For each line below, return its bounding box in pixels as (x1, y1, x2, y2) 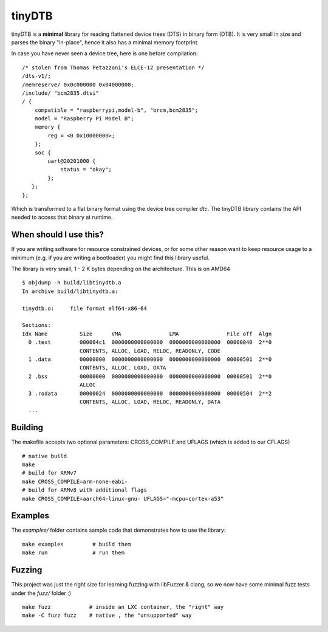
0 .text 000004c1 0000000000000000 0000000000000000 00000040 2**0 (28, 339, 272, 346)
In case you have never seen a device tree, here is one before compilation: (11, 50, 198, 57)
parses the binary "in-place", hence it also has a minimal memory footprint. (11, 38, 199, 46)
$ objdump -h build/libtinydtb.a (22, 280, 121, 286)
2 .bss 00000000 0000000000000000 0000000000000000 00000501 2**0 (28, 373, 272, 380)
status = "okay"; (60, 166, 112, 173)
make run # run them (22, 549, 125, 556)
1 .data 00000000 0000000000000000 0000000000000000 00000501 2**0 (28, 355, 272, 363)
